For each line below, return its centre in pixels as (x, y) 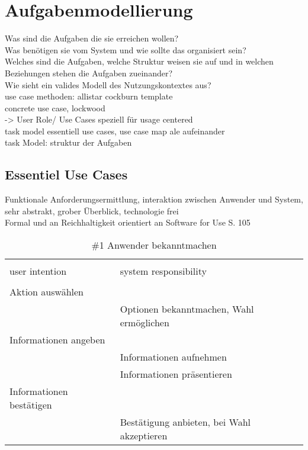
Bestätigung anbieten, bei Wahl (185, 422)
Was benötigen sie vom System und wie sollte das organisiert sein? (126, 49)
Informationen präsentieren (176, 374)
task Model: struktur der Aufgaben (68, 142)
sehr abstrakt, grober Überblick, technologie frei (92, 210)
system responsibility (163, 271)
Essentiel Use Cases (66, 174)
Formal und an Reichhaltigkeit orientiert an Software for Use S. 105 (128, 222)
